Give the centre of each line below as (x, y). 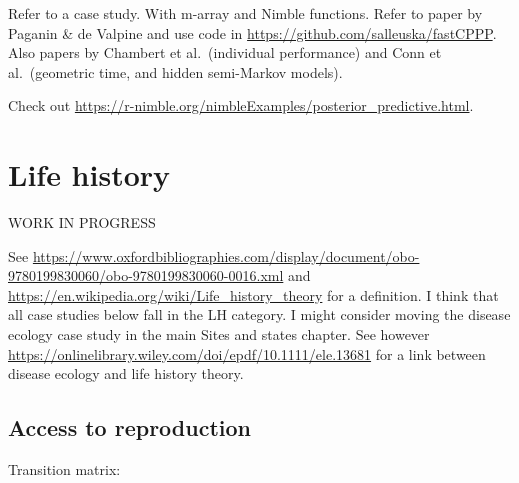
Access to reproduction (130, 427)
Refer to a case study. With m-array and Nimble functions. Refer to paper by (245, 13)
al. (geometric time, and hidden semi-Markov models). (175, 71)
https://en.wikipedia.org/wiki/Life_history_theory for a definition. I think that (253, 294)
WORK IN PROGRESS (82, 222)
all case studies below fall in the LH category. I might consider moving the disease (259, 314)
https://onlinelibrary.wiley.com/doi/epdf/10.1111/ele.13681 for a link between (247, 353)
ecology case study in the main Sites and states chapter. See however (219, 334)
